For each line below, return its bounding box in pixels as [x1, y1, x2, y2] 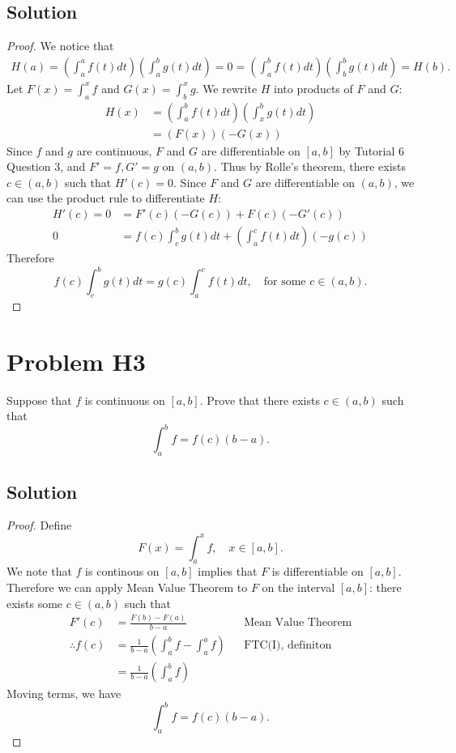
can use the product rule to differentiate [6, 189, 205, 206]
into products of [274, 79, 353, 96]
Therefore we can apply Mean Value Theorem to [6, 578, 248, 595]
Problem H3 [6, 344, 146, 377]
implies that [198, 563, 258, 580]
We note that [6, 563, 72, 580]
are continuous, [76, 142, 152, 159]
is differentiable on [271, 563, 364, 580]
